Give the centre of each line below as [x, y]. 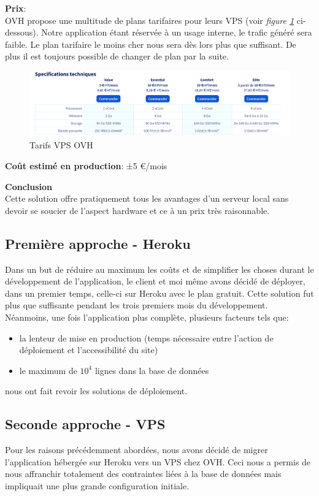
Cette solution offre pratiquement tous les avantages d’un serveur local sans [147, 198]
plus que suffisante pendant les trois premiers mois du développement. [136, 305]
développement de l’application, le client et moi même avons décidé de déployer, [155, 281]
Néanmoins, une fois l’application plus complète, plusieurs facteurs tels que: [147, 317]
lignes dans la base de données [152, 370]
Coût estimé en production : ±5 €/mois [86, 166]
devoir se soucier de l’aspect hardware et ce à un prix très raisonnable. [137, 210]
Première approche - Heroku [98, 243]
